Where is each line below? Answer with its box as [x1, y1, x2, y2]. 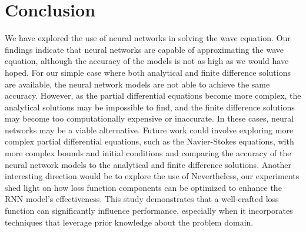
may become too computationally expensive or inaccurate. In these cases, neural [5, 112, 294, 125]
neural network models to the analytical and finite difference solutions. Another [5, 158, 291, 170]
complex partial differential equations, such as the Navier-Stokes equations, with [5, 135, 294, 147]
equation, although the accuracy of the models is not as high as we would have [5, 55, 289, 67]
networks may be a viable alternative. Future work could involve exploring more [5, 123, 294, 136]
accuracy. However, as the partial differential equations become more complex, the [5, 89, 301, 102]
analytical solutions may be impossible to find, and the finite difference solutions [5, 100, 295, 113]
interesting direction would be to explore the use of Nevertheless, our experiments [5, 170, 300, 182]
